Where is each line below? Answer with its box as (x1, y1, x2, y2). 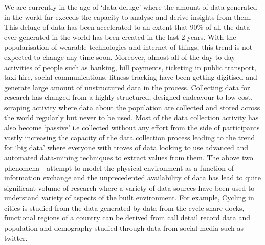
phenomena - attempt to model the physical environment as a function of (4, 162, 234, 173)
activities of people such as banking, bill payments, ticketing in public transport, (4, 62, 256, 72)
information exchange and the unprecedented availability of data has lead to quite (4, 172, 261, 183)
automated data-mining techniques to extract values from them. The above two (4, 152, 253, 162)
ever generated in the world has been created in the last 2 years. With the (4, 31, 236, 42)
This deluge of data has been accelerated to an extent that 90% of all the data (4, 22, 250, 32)
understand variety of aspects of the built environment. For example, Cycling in (4, 192, 254, 203)
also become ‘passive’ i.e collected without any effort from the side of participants (4, 122, 260, 133)
